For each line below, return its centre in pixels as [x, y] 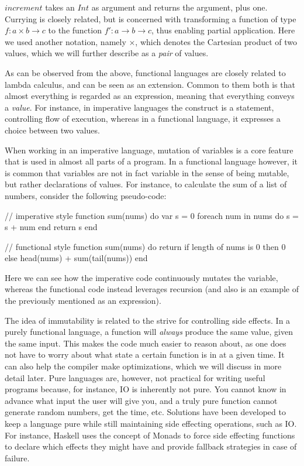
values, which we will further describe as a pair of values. [107, 53]
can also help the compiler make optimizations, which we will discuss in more [143, 366]
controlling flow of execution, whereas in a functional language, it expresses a [143, 119]
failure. [17, 458]
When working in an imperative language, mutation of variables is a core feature [149, 150]
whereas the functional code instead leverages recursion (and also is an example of [152, 289]
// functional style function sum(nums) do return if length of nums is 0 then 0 [145, 246]
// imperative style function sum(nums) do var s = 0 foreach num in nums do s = [152, 215]
